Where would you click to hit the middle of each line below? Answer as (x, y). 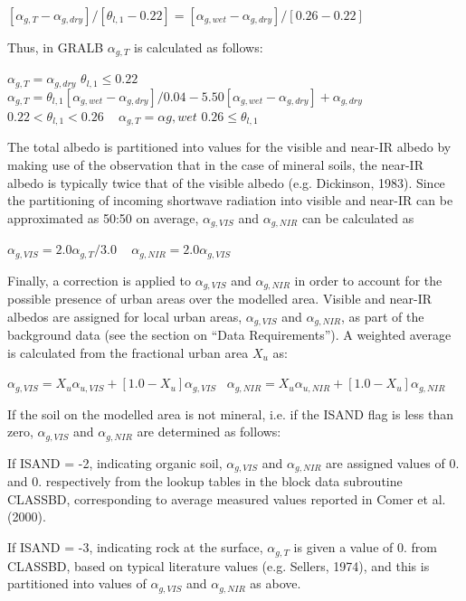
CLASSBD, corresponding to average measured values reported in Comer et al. (227, 498)
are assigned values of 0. (393, 462)
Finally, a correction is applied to (99, 280)
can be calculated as (358, 217)
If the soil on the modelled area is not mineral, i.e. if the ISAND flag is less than (230, 413)
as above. (276, 583)
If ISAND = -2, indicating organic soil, (115, 462)
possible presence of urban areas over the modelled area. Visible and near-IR (220, 299)
